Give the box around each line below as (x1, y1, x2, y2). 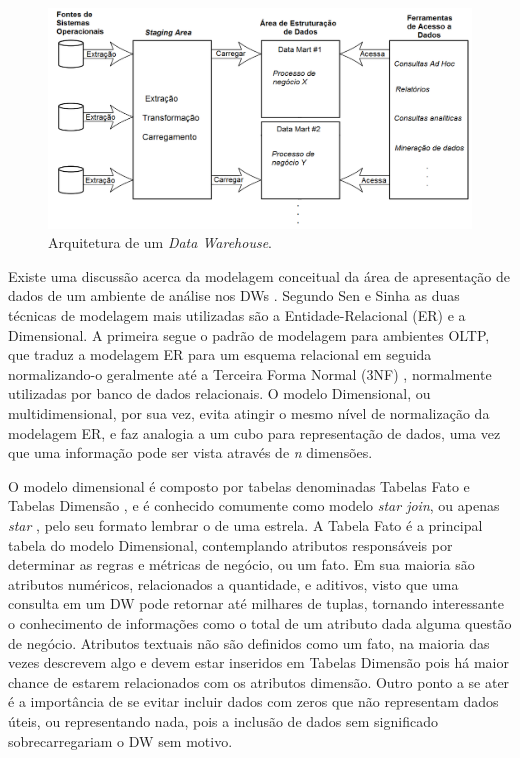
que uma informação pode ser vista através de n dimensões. (8, 442, 373, 463)
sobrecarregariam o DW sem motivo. (8, 730, 233, 751)
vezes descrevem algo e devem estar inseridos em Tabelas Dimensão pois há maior (8, 652, 509, 673)
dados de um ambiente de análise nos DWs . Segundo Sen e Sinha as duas (8, 285, 460, 306)
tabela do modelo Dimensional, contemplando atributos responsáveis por (8, 534, 453, 555)
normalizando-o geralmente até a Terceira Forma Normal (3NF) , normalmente (8, 363, 492, 384)
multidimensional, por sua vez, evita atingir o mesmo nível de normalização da (8, 403, 490, 424)
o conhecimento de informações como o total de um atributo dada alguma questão (8, 612, 512, 633)
